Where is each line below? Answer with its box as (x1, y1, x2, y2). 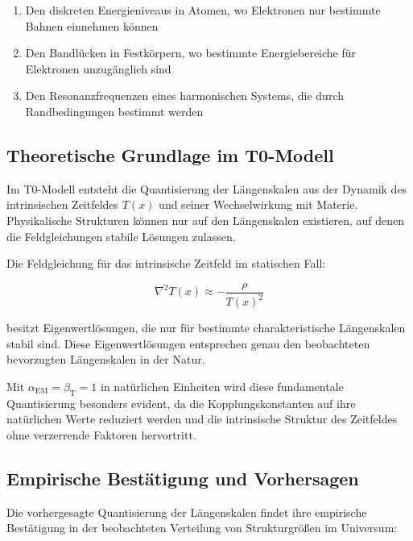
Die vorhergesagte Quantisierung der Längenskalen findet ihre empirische (6, 503, 367, 520)
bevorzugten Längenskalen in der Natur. (6, 351, 205, 368)
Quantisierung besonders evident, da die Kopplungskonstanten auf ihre (6, 394, 356, 411)
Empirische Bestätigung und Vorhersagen (6, 465, 359, 490)
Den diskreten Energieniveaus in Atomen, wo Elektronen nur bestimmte (25, 2, 381, 18)
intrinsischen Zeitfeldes (6, 196, 119, 213)
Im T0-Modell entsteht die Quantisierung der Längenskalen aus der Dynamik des (6, 180, 407, 197)
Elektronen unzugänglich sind (25, 60, 171, 77)
